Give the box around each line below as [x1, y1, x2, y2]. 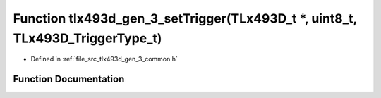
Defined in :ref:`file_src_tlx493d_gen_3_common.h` [30, 55, 178, 63]
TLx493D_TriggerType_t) [13, 30, 162, 46]
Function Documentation [13, 73, 125, 85]
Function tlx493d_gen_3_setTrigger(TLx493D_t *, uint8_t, [13, 11, 358, 26]
